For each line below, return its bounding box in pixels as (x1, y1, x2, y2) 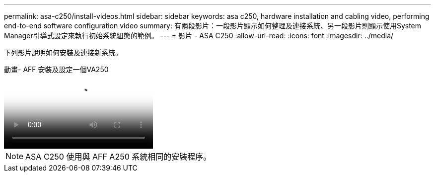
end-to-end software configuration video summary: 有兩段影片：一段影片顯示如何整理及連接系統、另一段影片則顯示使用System (4, 21, 422, 30)
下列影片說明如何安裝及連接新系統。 (4, 48, 122, 57)
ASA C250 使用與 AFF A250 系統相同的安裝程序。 (25, 152, 212, 162)
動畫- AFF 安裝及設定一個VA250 (4, 65, 109, 74)
